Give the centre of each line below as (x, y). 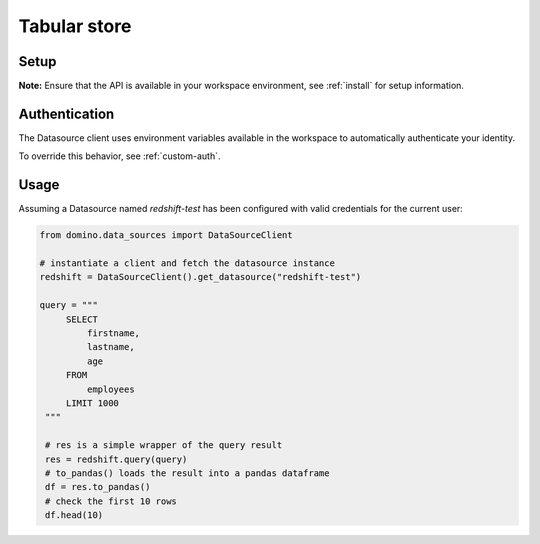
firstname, (113, 333)
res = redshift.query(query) (116, 459)
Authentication (66, 113)
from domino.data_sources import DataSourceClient (166, 235)
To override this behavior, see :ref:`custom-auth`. (119, 156)
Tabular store (75, 26)
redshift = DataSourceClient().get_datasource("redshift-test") (200, 277)
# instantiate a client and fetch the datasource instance (187, 263)
